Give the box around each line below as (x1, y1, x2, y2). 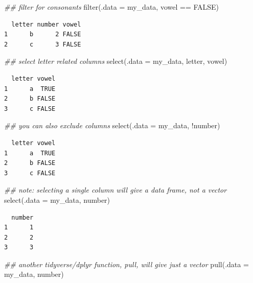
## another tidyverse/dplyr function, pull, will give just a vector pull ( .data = (4, 258, 249, 269)
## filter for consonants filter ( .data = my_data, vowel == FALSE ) (4, 2, 219, 12)
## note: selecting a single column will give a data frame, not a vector (4, 184, 227, 195)
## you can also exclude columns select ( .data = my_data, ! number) (4, 120, 220, 131)
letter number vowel (11, 20, 81, 28)
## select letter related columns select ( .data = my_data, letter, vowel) (4, 56, 227, 66)
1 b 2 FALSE (4, 31, 81, 38)
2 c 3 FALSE (4, 40, 81, 48)
